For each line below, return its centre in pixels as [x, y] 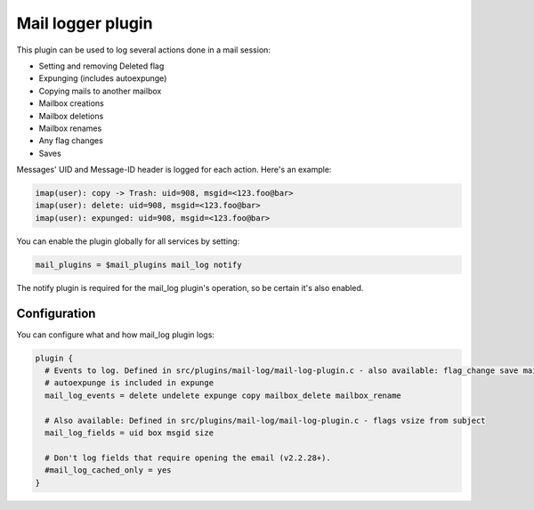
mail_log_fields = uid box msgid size [129, 433]
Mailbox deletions [71, 116]
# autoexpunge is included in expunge [129, 383]
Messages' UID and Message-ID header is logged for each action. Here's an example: [174, 170]
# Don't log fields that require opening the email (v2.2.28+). [188, 457]
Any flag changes [71, 141]
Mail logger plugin [85, 23]
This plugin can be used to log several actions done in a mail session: [144, 50]
